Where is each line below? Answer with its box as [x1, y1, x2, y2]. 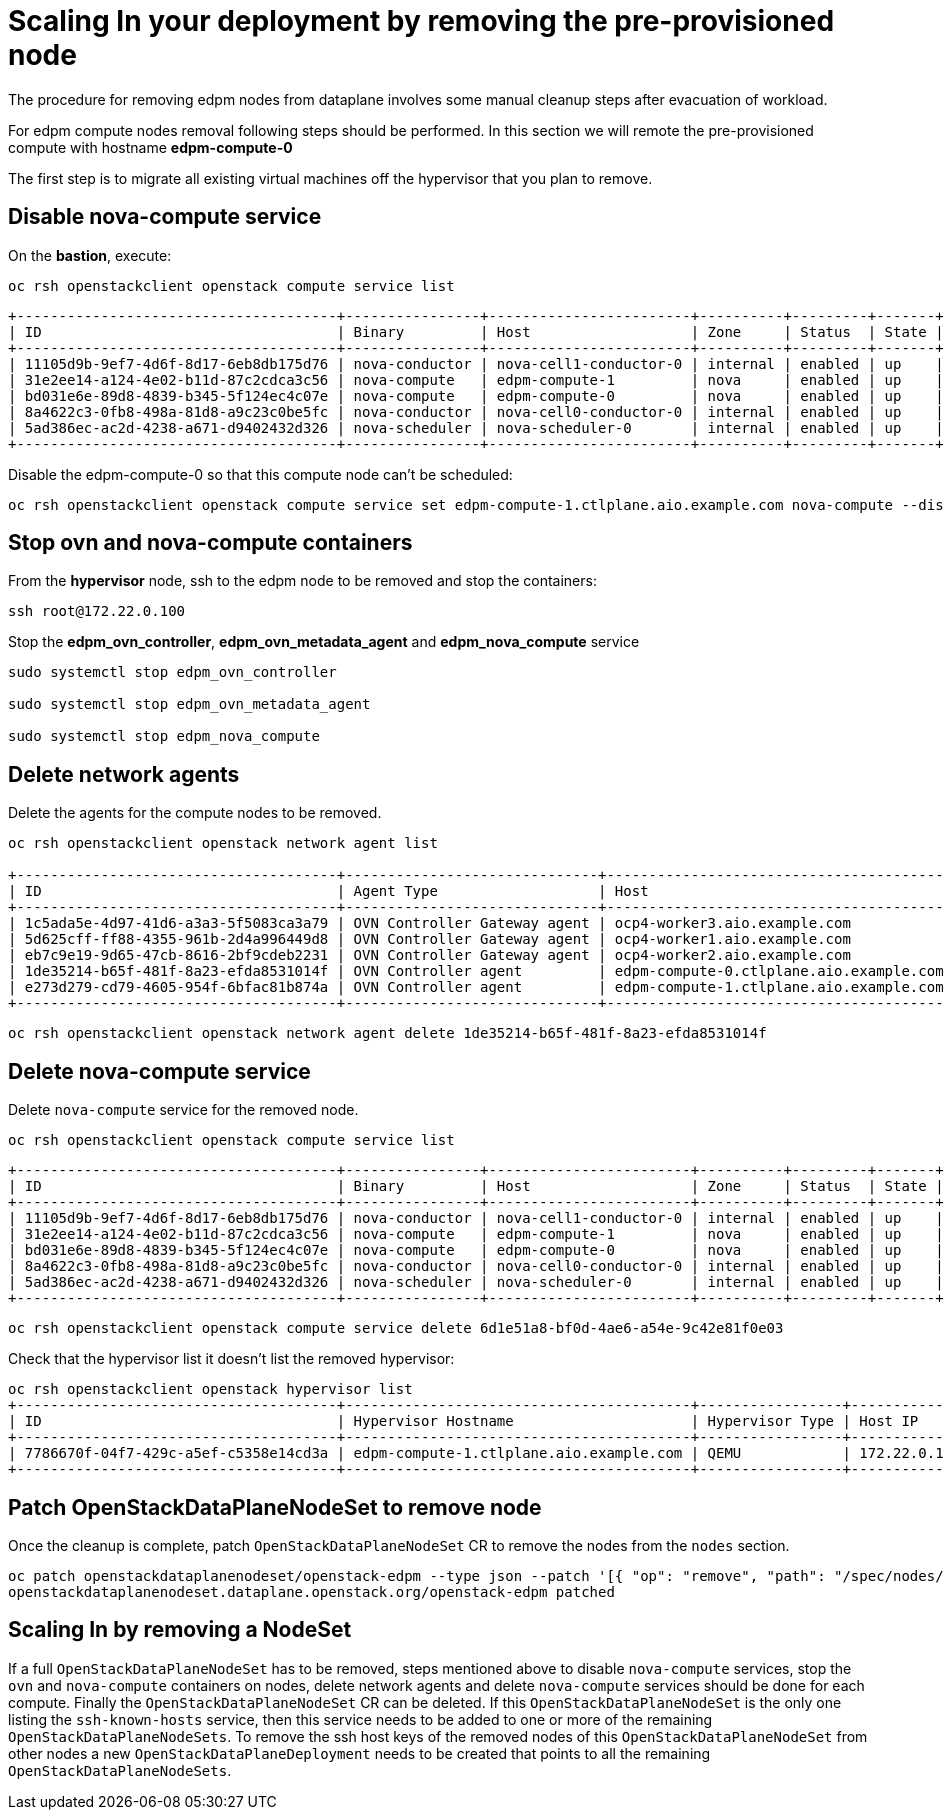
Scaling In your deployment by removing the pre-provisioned [8, 4, 835, 38]
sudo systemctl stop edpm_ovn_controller [8, 664, 337, 681]
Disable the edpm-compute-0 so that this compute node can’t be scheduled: [8, 465, 513, 483]
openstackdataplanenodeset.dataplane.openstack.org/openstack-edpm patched [8, 1583, 615, 1600]
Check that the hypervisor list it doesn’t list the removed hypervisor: [8, 1350, 455, 1368]
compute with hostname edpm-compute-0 [8, 138, 293, 156]
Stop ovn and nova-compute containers [8, 530, 413, 556]
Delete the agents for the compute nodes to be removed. [8, 804, 382, 822]
